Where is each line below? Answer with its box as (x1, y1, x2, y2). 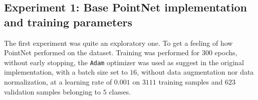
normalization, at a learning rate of (4, 77, 112, 87)
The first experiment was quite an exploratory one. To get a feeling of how (4, 37, 233, 48)
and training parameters (4, 14, 133, 29)
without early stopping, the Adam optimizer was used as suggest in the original (4, 57, 244, 67)
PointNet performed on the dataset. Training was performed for (4, 47, 200, 58)
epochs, (214, 47, 237, 58)
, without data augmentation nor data (137, 67, 254, 77)
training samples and (158, 77, 223, 87)
